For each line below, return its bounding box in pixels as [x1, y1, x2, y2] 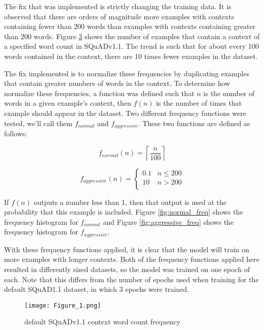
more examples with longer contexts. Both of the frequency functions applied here [4, 254, 259, 264]
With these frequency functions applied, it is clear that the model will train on [4, 244, 249, 254]
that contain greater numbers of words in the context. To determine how [4, 78, 230, 88]
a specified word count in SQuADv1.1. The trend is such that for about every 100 [4, 41, 259, 51]
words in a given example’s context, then [4, 98, 131, 108]
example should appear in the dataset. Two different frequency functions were [4, 107, 246, 118]
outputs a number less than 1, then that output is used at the [34, 196, 227, 207]
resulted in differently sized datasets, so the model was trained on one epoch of [4, 264, 250, 274]
